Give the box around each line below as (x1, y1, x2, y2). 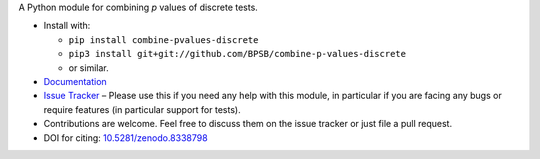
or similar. (68, 61, 109, 74)
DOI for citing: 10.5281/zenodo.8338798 (43, 131, 209, 144)
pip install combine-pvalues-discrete (68, 34, 259, 45)
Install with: (43, 20, 91, 32)
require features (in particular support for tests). (43, 103, 241, 115)
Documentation (43, 75, 107, 87)
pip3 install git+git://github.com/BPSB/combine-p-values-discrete (68, 48, 407, 60)
